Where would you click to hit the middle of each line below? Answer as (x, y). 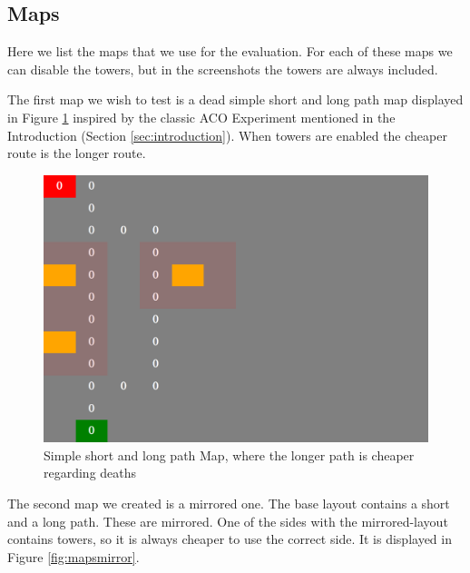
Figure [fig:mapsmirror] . (73, 556)
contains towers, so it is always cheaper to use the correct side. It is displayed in (230, 539)
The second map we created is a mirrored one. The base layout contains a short (229, 503)
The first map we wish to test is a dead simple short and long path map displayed (235, 99)
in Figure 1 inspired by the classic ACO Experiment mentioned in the (201, 117)
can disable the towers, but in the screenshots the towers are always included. (223, 69)
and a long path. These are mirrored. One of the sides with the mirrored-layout (228, 521)
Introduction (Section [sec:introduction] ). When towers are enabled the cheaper (227, 135)
